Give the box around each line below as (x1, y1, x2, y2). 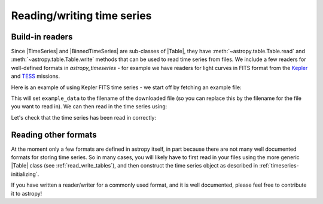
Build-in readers (11, 32, 73, 42)
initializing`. (11, 170, 39, 178)
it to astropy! (11, 190, 42, 197)
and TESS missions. (11, 72, 60, 80)
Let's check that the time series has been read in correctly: (11, 114, 157, 121)
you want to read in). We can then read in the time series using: (11, 103, 167, 110)
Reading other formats (11, 129, 97, 140)
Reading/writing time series (11, 9, 152, 22)
